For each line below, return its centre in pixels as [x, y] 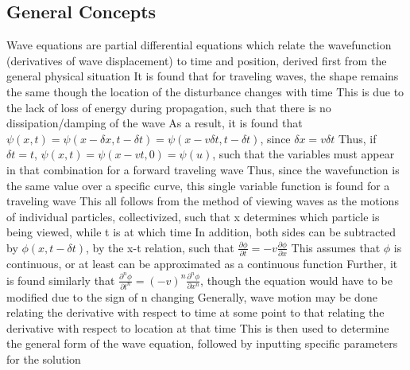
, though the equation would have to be [296, 280]
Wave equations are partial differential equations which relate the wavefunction [199, 45]
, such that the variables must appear [304, 154]
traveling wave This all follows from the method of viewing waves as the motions [203, 201]
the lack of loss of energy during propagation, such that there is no [169, 107]
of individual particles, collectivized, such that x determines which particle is [193, 216]
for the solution [44, 358]
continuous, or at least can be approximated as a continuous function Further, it [202, 264]
